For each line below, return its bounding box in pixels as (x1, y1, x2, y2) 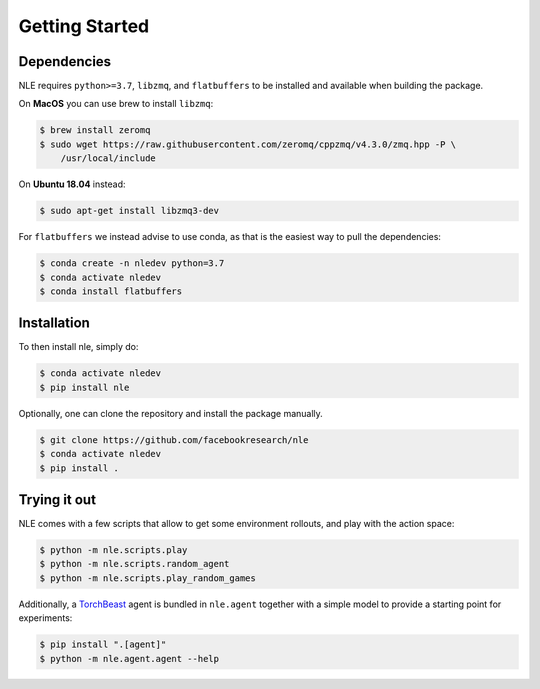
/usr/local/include (60, 153, 157, 164)
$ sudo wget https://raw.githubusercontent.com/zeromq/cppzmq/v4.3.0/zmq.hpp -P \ (39, 138, 457, 150)
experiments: (18, 612, 73, 624)
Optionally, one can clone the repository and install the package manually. (18, 407, 324, 419)
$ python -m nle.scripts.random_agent (39, 558, 230, 570)
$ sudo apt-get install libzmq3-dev (39, 205, 220, 217)
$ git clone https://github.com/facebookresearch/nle (39, 434, 309, 445)
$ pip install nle (39, 381, 130, 393)
